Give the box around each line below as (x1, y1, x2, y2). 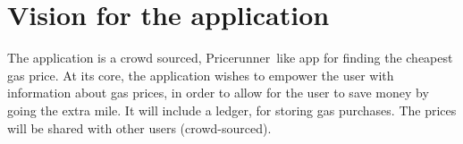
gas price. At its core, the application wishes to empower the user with (7, 65, 394, 84)
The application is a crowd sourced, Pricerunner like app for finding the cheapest (7, 48, 453, 67)
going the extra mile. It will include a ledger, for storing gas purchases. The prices (7, 100, 457, 119)
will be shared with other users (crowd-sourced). (7, 118, 272, 137)
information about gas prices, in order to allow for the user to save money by (7, 83, 429, 102)
